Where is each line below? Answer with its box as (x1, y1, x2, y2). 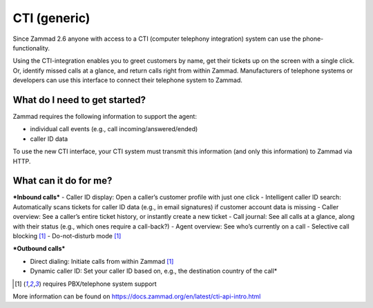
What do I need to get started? (12, 94, 146, 106)
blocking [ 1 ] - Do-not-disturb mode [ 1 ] (12, 232, 122, 240)
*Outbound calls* (12, 244, 66, 253)
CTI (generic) (12, 10, 90, 26)
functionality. (12, 44, 50, 52)
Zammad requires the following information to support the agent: (12, 113, 197, 121)
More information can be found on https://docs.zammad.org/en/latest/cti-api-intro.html (12, 292, 261, 300)
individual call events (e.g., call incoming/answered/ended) (30, 125, 198, 133)
